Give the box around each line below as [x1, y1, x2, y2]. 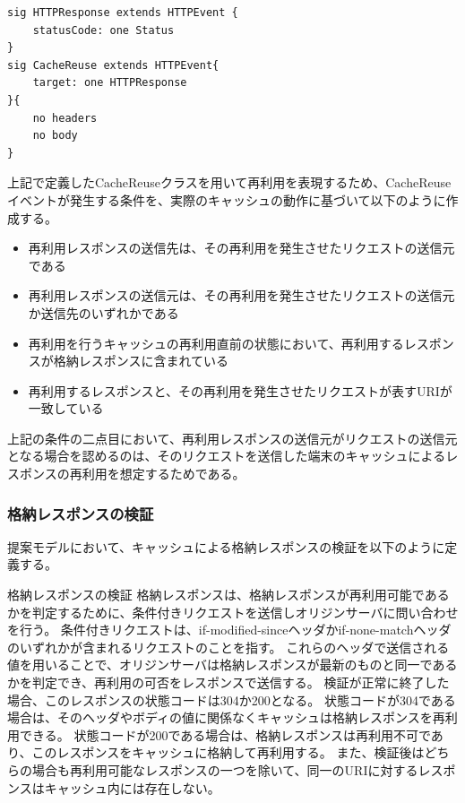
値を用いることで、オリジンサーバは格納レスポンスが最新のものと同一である [7, 655, 458, 674]
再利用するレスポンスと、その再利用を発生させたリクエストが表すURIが [28, 381, 452, 400]
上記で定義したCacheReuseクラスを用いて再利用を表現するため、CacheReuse [7, 173, 452, 192]
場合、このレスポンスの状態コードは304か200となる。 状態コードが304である [7, 690, 456, 709]
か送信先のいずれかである [28, 303, 179, 322]
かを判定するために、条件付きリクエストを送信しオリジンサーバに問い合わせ [7, 602, 459, 621]
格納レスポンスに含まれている [53, 351, 229, 370]
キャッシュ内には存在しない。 [44, 778, 220, 797]
